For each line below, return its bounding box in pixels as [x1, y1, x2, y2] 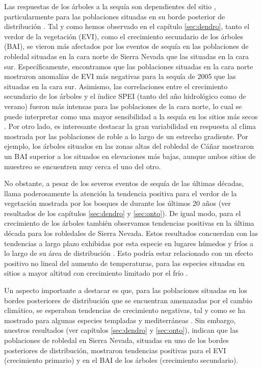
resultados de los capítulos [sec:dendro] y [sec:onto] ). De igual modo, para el [4, 207, 241, 218]
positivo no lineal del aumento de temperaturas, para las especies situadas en [4, 257, 245, 268]
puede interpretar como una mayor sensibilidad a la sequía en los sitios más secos [4, 111, 258, 121]
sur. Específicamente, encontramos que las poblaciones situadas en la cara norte [4, 61, 253, 71]
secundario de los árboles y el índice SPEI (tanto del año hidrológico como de [4, 91, 246, 101]
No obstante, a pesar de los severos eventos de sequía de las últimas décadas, [4, 178, 244, 189]
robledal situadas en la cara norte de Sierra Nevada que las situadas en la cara [4, 50, 249, 61]
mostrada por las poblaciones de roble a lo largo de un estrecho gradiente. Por [4, 130, 248, 141]
